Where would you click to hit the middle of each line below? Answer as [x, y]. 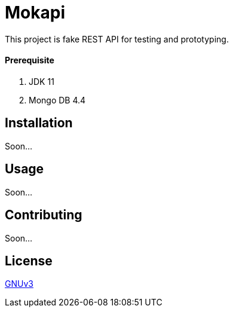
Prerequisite [30, 60]
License [29, 261]
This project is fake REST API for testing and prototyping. [117, 39]
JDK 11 [42, 81]
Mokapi [35, 13]
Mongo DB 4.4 [57, 100]
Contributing [44, 215]
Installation [39, 123]
